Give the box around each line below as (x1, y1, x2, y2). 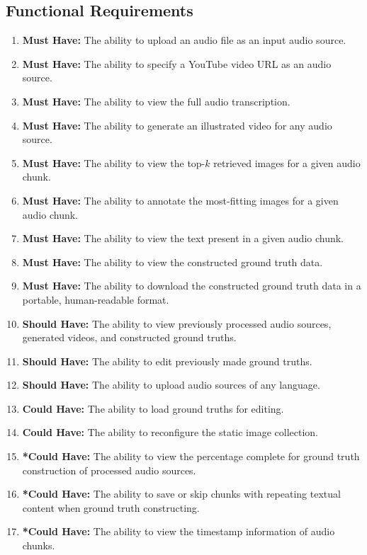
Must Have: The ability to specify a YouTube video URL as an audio (22, 56, 332, 71)
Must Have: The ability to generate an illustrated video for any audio (22, 118, 332, 132)
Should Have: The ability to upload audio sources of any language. (22, 377, 320, 392)
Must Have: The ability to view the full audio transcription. (22, 93, 290, 108)
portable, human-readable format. (22, 292, 169, 307)
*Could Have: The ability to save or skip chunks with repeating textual (22, 486, 341, 501)
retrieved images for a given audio (213, 155, 361, 170)
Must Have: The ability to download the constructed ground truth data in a (22, 278, 361, 293)
